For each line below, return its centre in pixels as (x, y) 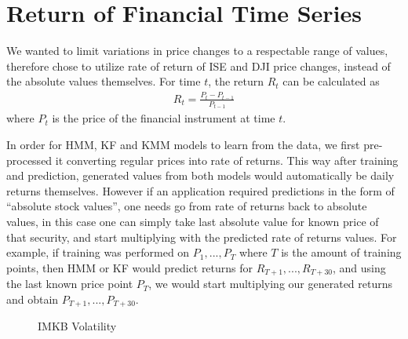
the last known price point (70, 284)
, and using (359, 267)
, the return (236, 81)
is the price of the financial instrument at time (164, 118)
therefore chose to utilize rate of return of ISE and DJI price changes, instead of (199, 66)
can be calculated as (331, 81)
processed (29, 160)
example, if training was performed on (98, 252)
